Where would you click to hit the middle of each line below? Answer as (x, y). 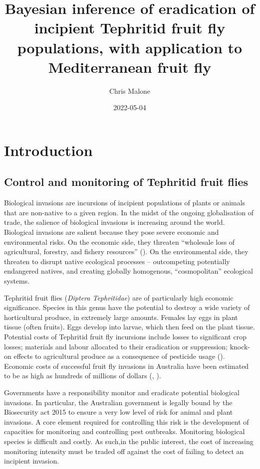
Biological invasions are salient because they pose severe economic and (112, 232)
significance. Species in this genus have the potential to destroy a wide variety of (127, 307)
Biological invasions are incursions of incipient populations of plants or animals (125, 203)
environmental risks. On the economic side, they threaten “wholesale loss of (120, 241)
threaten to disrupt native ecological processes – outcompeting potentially (117, 261)
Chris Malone (130, 90)
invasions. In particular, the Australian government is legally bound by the (118, 402)
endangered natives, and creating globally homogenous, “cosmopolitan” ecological (129, 271)
